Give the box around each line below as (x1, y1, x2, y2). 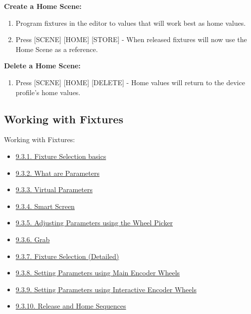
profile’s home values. (15, 87, 81, 97)
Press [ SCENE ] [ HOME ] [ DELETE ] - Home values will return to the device (15, 77, 245, 87)
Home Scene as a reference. (15, 44, 98, 54)
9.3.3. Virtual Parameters (15, 184, 93, 195)
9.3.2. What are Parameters (15, 167, 100, 178)
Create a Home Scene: (4, 1, 82, 11)
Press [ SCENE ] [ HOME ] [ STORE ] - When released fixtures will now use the (15, 34, 247, 45)
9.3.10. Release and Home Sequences (15, 301, 126, 311)
